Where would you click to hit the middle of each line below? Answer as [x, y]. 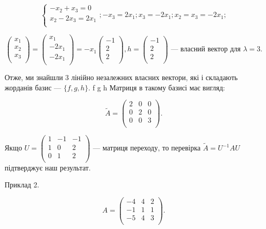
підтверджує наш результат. [48, 167]
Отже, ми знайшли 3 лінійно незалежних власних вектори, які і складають [121, 77]
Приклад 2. [22, 185]
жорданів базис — [33, 87]
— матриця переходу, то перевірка [147, 148]
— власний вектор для [206, 50]
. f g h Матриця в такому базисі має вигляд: [157, 87]
